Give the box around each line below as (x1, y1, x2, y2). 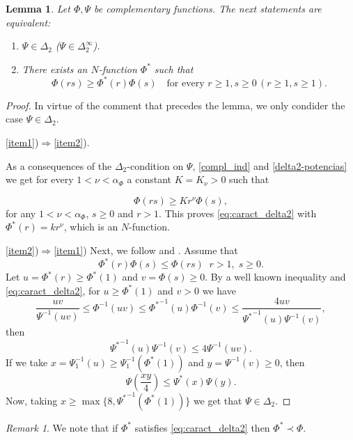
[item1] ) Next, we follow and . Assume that (54, 243, 238, 258)
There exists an (22, 61, 88, 76)
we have (202, 283, 236, 297)
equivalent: (6, 15, 51, 29)
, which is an (63, 219, 118, 234)
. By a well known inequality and (205, 269, 346, 284)
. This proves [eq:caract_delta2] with (159, 205, 317, 220)
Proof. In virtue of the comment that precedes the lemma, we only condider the (6, 97, 345, 112)
